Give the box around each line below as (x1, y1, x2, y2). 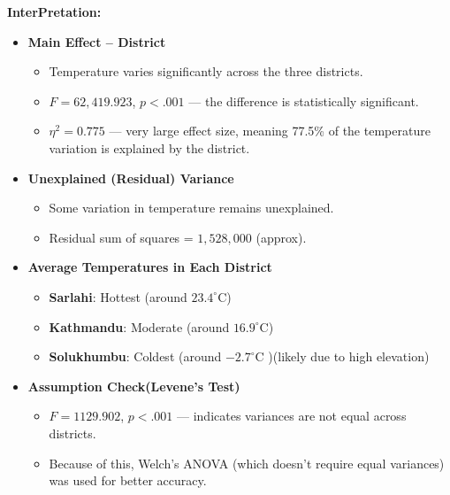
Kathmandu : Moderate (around (49, 317, 230, 336)
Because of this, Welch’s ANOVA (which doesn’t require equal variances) (49, 453, 445, 472)
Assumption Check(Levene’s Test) (27, 376, 240, 395)
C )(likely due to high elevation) (255, 347, 430, 366)
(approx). (256, 228, 307, 246)
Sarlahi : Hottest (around (49, 287, 187, 306)
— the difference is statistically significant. (188, 91, 419, 110)
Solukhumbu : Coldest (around (49, 347, 222, 366)
